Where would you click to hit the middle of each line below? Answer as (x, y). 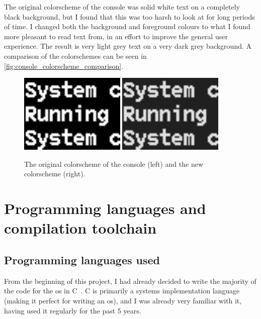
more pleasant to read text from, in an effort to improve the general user (116, 36)
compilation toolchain (80, 228)
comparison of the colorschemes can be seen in (75, 56)
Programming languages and (105, 208)
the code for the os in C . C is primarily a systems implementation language (122, 291)
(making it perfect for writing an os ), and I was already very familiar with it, (123, 300)
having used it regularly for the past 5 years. (73, 310)
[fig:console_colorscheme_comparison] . (64, 66)
